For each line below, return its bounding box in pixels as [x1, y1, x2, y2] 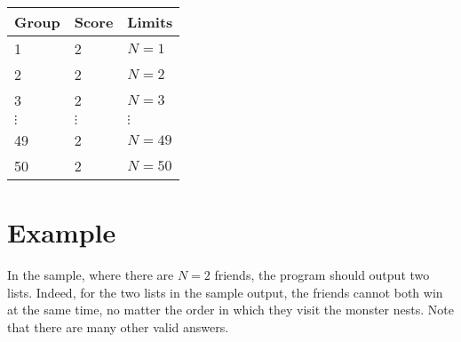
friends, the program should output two [214, 266, 430, 284]
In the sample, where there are [7, 266, 174, 284]
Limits [127, 12, 173, 32]
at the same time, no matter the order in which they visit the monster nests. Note [7, 300, 454, 319]
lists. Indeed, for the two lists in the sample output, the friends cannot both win [7, 282, 443, 301]
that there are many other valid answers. [7, 317, 229, 336]
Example [7, 214, 116, 251]
